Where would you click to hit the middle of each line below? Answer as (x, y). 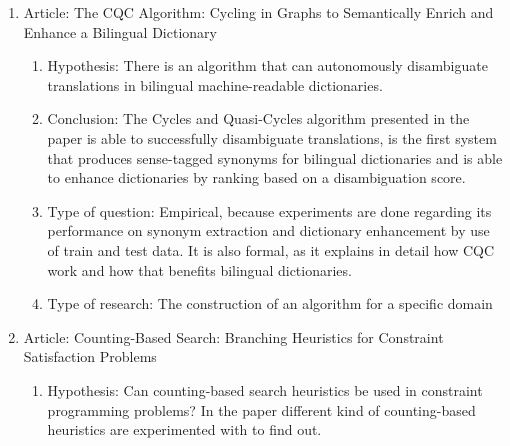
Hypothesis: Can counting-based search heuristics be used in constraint (265, 389)
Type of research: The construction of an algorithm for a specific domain (270, 303)
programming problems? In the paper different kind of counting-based (261, 409)
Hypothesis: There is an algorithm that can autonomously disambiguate (267, 65)
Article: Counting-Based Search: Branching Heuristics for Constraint (233, 336)
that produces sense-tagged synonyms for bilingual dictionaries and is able (275, 157)
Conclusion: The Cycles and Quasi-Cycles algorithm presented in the (258, 118)
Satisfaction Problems (90, 356)
